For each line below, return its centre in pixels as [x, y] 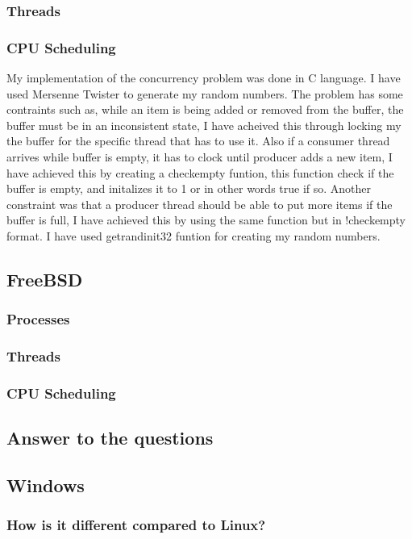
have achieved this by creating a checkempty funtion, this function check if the [200, 172]
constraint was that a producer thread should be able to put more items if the [200, 204]
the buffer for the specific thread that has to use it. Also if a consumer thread [198, 141]
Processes [38, 319]
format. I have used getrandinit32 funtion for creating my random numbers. [194, 236]
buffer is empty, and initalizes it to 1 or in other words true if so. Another [189, 188]
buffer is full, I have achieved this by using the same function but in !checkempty [206, 220]
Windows [46, 485]
